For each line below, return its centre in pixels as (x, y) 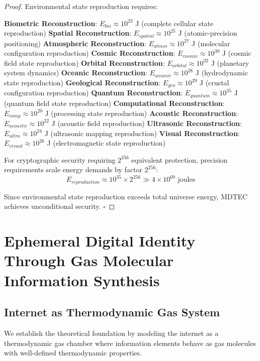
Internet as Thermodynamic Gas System (112, 312)
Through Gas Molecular (89, 260)
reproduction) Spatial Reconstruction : (68, 33)
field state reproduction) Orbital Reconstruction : (84, 63)
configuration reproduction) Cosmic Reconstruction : (90, 53)
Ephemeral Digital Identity (100, 241)
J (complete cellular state (175, 23)
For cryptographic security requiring (60, 159)
